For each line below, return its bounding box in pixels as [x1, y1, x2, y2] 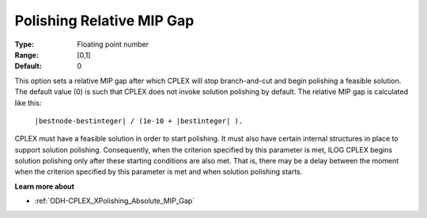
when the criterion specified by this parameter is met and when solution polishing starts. [14, 167, 303, 177]
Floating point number [77, 39, 149, 49]
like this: [14, 98, 42, 107]
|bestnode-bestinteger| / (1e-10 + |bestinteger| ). [34, 116, 244, 126]
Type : [14, 39, 35, 49]
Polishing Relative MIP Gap [14, 12, 195, 29]
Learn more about [14, 182, 75, 191]
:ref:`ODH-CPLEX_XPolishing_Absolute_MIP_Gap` [34, 196, 195, 205]
